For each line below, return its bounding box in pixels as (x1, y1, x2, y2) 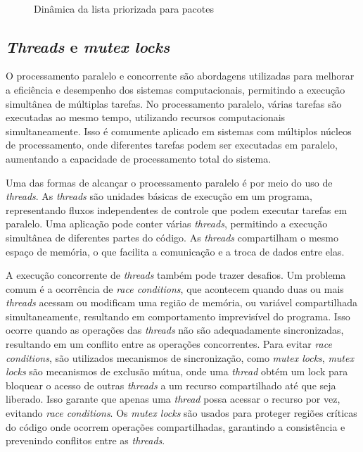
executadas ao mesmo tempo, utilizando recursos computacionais (6, 110, 286, 125)
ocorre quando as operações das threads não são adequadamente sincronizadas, (6, 322, 344, 337)
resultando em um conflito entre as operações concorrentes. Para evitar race (6, 337, 332, 351)
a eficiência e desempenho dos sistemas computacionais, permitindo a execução (6, 82, 345, 96)
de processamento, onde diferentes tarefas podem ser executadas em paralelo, (6, 137, 338, 152)
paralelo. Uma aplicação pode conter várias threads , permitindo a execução (6, 216, 328, 231)
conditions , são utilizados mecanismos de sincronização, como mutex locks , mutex (6, 350, 354, 365)
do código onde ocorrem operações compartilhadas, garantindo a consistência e (6, 419, 345, 434)
